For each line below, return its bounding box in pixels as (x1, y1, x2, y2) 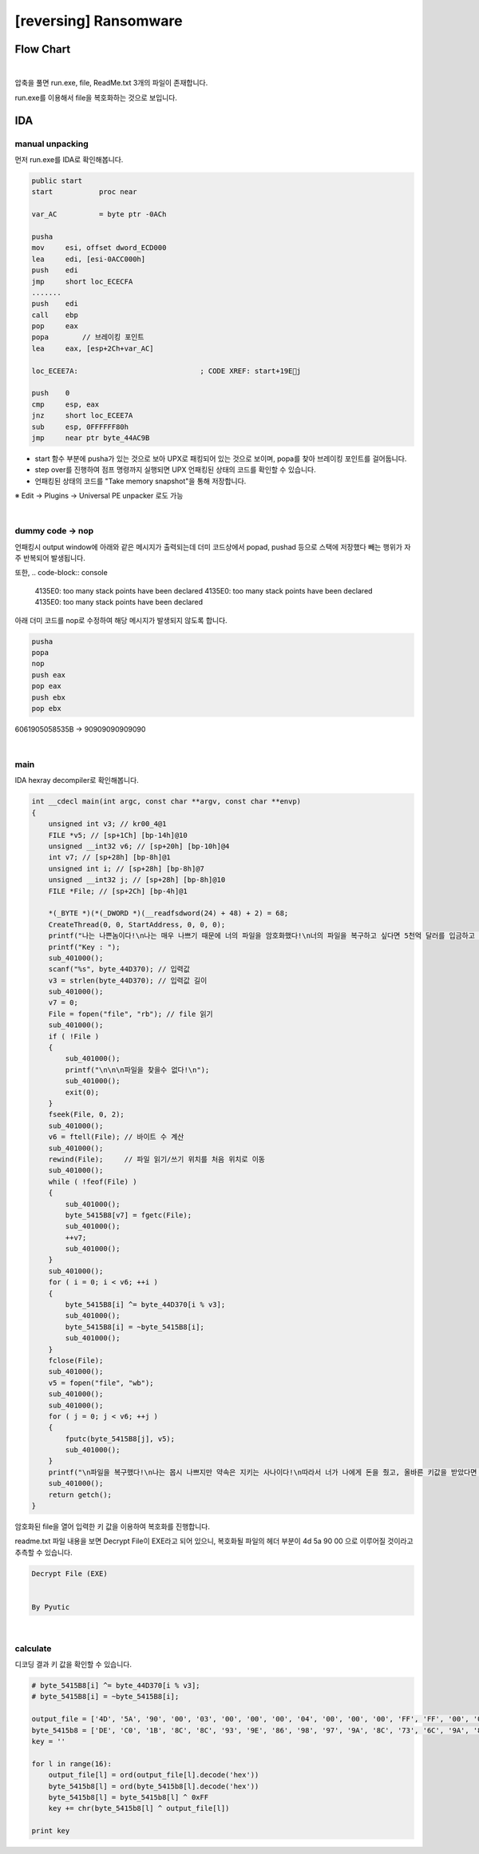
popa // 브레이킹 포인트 (31, 332, 144, 342)
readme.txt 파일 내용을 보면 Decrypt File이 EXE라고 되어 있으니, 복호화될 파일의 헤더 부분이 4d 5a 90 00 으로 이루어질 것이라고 (14, 1536, 414, 1546)
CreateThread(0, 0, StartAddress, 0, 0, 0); (48, 919, 226, 929)
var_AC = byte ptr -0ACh (31, 210, 167, 219)
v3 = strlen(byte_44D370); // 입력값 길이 (48, 975, 208, 985)
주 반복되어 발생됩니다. (14, 554, 85, 563)
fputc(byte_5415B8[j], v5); (65, 1434, 176, 1443)
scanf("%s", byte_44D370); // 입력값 (48, 965, 191, 974)
